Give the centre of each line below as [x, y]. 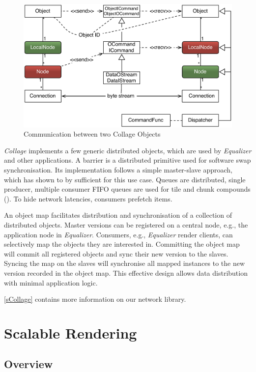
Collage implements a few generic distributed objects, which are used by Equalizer [128, 150]
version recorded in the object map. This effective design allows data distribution [126, 272]
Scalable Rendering [71, 332]
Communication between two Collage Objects [92, 134]
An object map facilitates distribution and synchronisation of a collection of [118, 215]
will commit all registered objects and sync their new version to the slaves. [116, 253]
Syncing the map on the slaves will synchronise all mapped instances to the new [125, 263]
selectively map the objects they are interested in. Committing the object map [122, 244]
